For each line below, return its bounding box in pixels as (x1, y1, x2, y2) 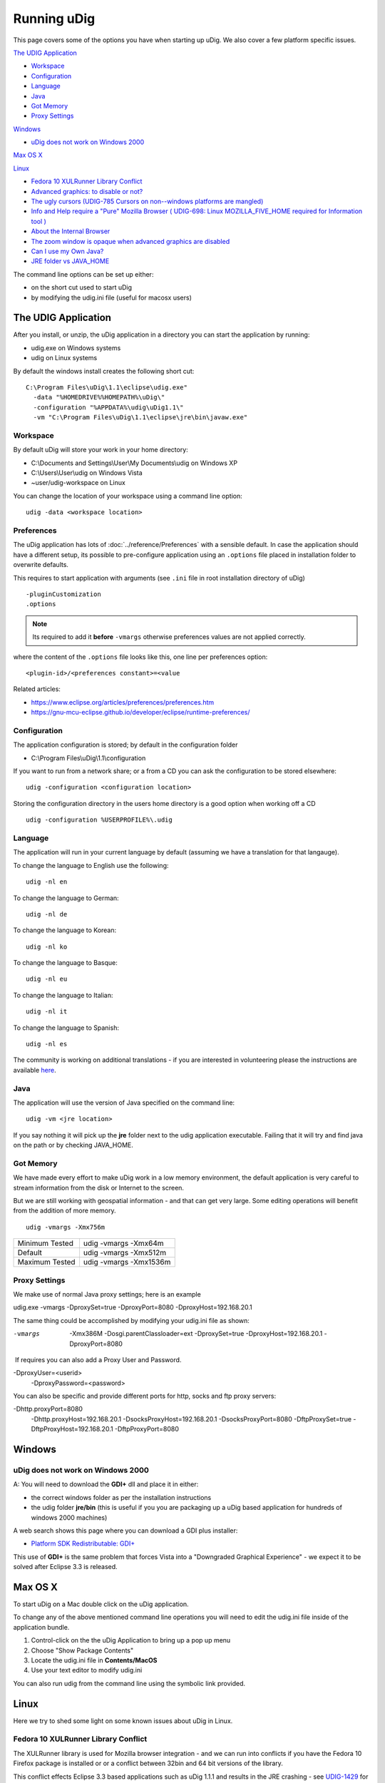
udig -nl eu (26, 975, 68, 984)
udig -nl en (26, 878, 68, 886)
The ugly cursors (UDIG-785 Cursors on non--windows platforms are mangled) (31, 197, 264, 206)
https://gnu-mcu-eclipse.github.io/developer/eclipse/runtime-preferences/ (31, 708, 250, 717)
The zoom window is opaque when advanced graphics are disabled (31, 237, 230, 245)
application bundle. (13, 1623, 70, 1631)
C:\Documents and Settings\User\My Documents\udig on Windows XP (31, 459, 238, 467)
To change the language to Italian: (13, 991, 113, 999)
